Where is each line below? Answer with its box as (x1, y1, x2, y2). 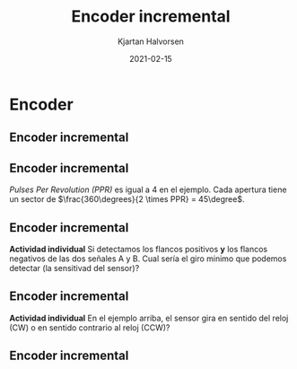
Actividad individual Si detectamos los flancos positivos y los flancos (9, 243, 267, 254)
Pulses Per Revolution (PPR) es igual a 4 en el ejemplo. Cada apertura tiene (9, 184, 287, 195)
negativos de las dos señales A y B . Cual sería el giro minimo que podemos (9, 253, 287, 264)
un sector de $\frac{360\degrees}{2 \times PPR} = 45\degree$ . (9, 194, 245, 205)
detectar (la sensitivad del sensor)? (9, 262, 140, 273)
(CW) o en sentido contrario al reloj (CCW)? (9, 321, 170, 333)
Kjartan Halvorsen (118, 36, 184, 47)
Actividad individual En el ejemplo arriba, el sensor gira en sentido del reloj (9, 312, 289, 323)
